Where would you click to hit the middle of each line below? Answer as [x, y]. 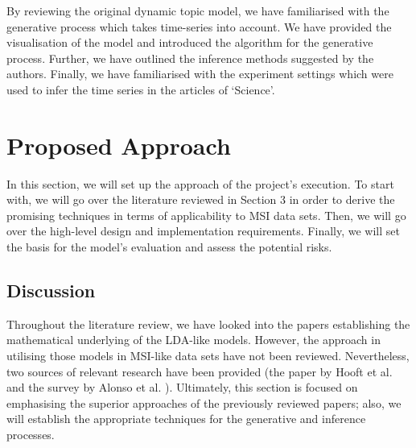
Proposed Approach [119, 145]
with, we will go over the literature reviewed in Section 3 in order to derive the [201, 199]
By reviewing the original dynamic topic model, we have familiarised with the [198, 10]
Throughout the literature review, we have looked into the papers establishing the [208, 324]
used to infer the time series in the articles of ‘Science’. [141, 89]
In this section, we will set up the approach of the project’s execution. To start [200, 183]
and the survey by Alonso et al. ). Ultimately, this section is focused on [182, 387]
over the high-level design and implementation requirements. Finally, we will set [203, 231]
